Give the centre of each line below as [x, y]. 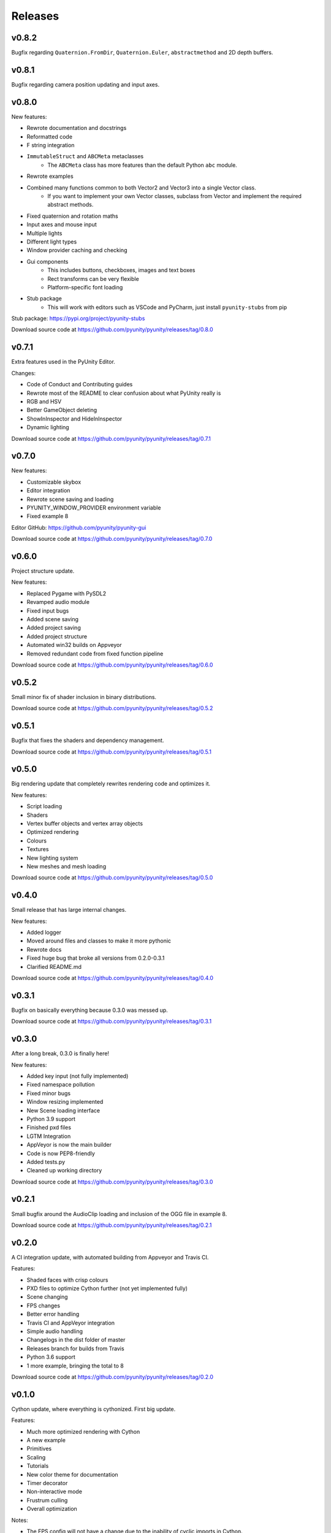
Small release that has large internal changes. [69, 910]
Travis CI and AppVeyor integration [71, 1323]
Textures [38, 849]
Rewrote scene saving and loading [70, 499]
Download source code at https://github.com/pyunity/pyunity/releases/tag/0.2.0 [112, 1377]
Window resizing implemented [65, 1102]
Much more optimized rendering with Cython [83, 1431]
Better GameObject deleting [62, 410]
